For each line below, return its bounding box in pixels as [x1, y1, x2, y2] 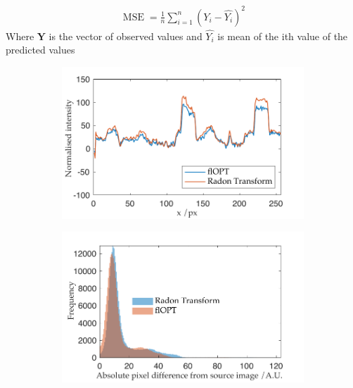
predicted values [6, 42, 75, 57]
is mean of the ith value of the [217, 28, 348, 43]
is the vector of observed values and [49, 28, 203, 43]
